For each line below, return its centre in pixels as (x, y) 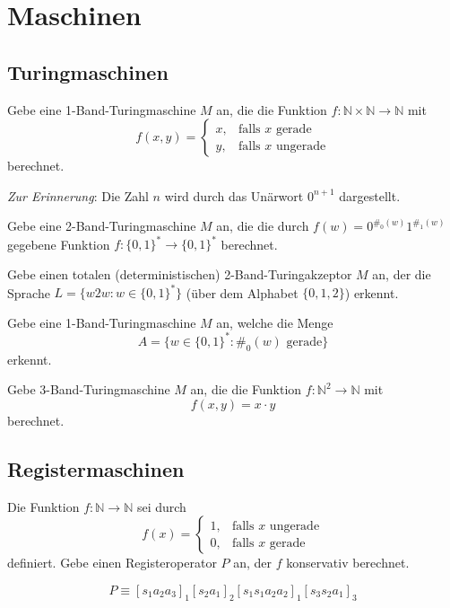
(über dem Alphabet (242, 292)
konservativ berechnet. (348, 563)
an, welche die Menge (275, 322)
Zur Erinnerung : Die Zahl (78, 195)
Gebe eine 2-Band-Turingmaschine (102, 226)
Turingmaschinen (88, 71)
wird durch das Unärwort (234, 195)
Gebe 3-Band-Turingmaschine (89, 389)
